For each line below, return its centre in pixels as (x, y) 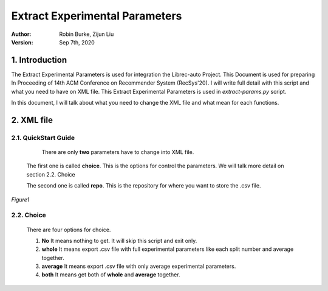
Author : (21, 34)
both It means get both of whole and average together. (111, 275)
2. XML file (32, 120)
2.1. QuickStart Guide (43, 138)
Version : (22, 42)
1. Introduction (39, 60)
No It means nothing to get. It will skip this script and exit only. (119, 240)
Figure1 (20, 199)
